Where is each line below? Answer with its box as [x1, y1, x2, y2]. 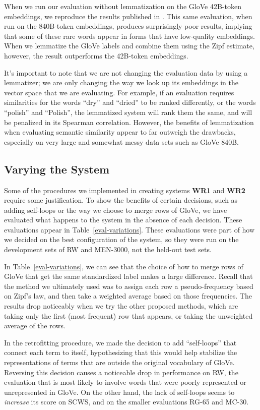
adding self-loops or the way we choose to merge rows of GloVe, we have [4, 204, 227, 215]
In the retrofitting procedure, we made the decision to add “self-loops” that [4, 337, 237, 347]
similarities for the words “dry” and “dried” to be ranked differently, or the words [4, 97, 256, 107]
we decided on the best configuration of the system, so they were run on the [4, 234, 239, 245]
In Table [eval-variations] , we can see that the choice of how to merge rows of [4, 261, 243, 271]
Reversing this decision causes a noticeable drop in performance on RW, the [4, 367, 238, 377]
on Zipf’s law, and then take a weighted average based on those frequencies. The [4, 290, 252, 301]
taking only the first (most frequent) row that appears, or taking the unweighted [4, 310, 253, 321]
